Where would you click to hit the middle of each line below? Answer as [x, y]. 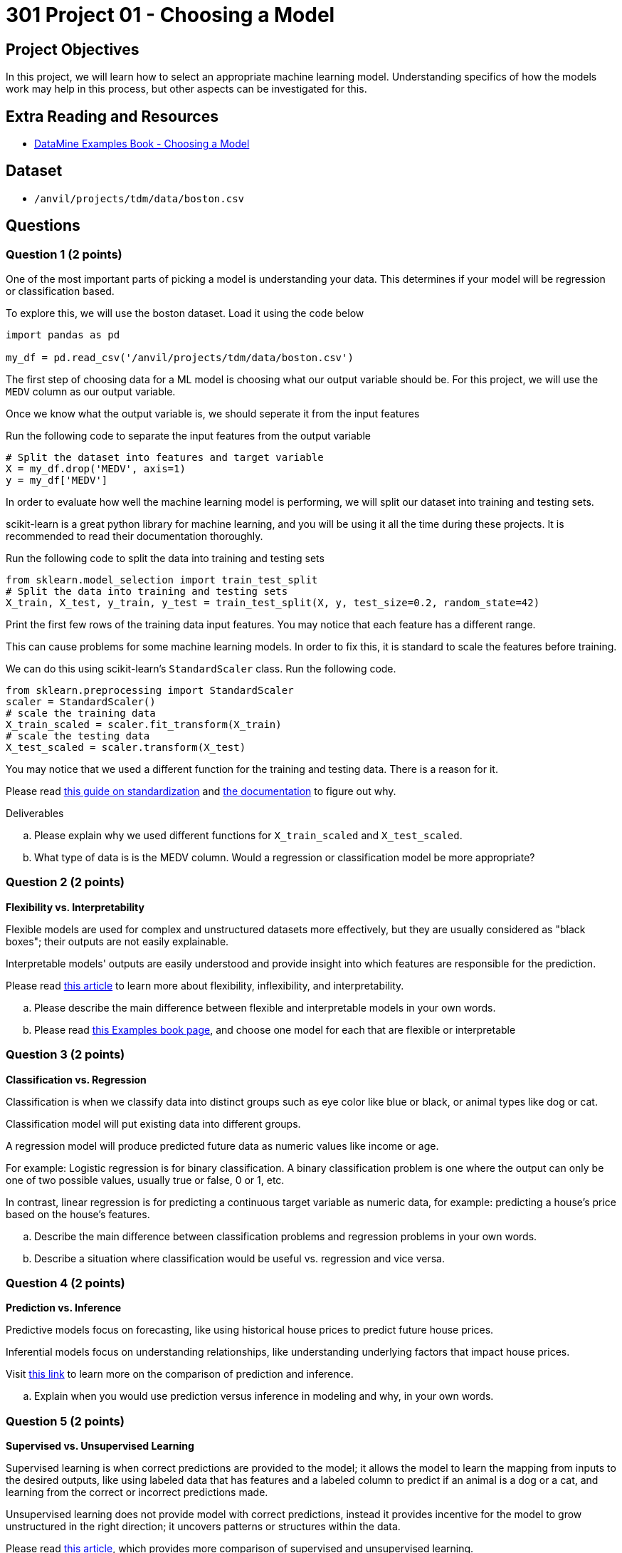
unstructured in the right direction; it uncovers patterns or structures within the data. [203, 1527]
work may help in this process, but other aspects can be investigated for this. [186, 89]
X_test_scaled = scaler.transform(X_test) [126, 748]
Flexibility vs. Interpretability [75, 907]
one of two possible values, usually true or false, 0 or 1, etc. [145, 1180]
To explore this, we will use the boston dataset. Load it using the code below [185, 313]
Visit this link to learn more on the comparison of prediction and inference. [180, 1374]
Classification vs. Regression [76, 1079]
